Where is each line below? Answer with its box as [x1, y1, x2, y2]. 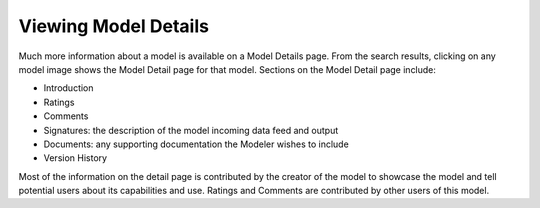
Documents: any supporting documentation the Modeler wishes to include [43, 138, 349, 150]
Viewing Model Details [18, 15, 210, 37]
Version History [43, 152, 108, 164]
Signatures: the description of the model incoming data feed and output [43, 124, 339, 136]
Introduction [43, 82, 94, 94]
